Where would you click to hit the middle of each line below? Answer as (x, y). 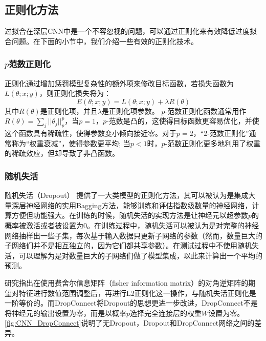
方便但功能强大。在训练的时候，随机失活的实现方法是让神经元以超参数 (130, 215)
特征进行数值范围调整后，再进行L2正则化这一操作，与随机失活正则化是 (137, 293)
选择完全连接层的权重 (166, 313)
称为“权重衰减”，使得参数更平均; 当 (71, 143)
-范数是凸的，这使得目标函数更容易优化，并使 (183, 121)
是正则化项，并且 (69, 111)
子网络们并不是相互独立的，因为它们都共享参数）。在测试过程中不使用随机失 (132, 245)
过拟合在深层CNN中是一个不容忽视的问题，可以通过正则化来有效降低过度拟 (131, 31)
